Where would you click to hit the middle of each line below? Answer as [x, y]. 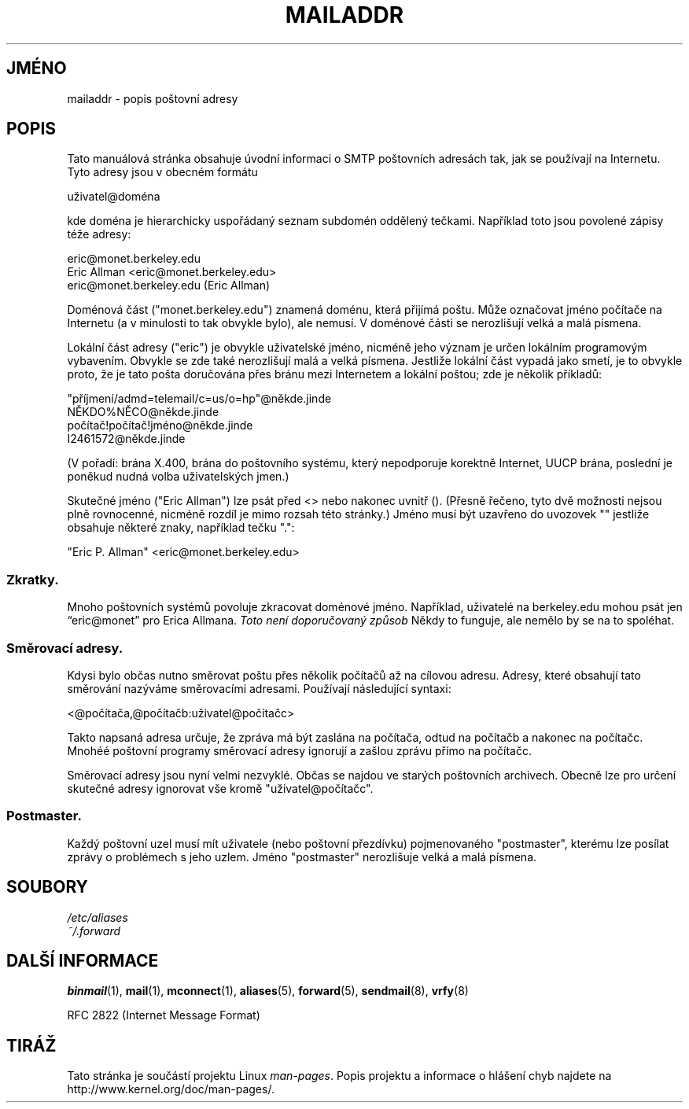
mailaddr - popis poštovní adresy [153, 98]
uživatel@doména [114, 197]
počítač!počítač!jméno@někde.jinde [160, 426]
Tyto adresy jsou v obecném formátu [162, 172]
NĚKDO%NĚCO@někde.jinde [143, 412]
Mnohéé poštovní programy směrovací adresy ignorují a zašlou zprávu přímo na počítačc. [299, 750]
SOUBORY [47, 887]
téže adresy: [99, 234]
